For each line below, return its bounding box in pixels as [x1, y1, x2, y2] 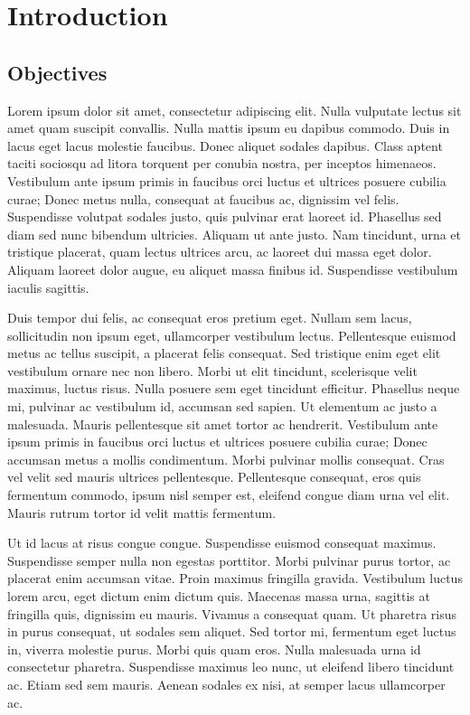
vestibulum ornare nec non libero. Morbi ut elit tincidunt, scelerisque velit [7, 361, 418, 380]
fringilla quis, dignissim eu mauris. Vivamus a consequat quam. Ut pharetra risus [7, 604, 457, 623]
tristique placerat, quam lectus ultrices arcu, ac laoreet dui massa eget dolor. [7, 242, 432, 261]
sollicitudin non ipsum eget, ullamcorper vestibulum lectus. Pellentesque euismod [7, 325, 456, 344]
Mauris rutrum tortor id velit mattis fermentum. [7, 503, 277, 522]
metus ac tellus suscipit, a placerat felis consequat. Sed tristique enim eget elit [7, 343, 441, 362]
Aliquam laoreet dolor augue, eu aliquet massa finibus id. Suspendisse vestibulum [7, 259, 458, 278]
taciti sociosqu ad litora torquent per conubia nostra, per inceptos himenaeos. [7, 154, 437, 173]
